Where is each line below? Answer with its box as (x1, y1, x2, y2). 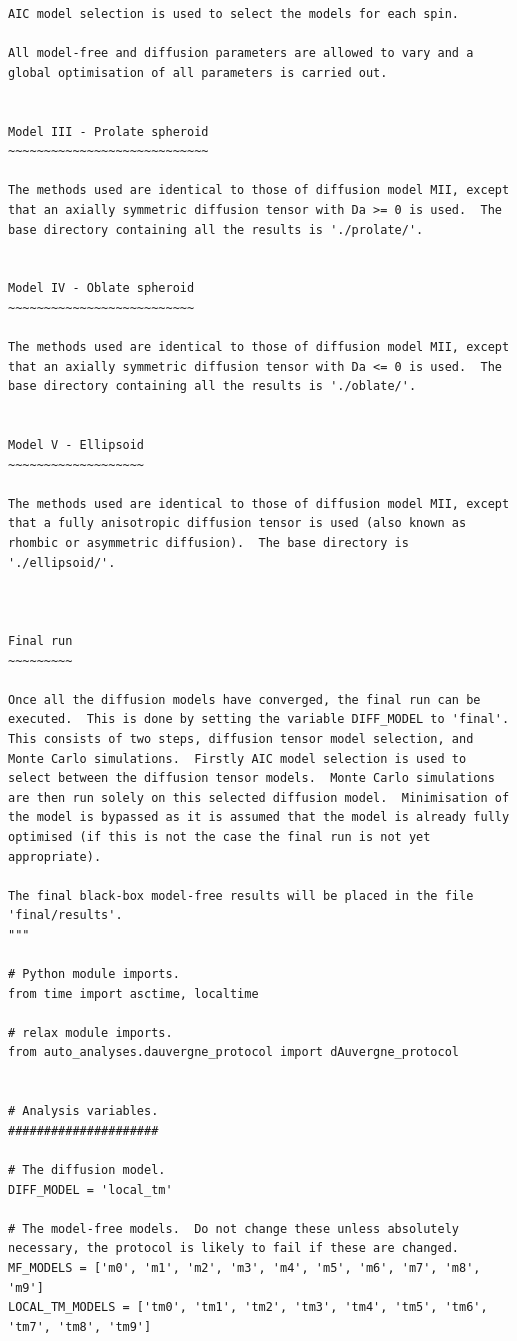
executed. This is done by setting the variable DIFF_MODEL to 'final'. (8, 712, 510, 727)
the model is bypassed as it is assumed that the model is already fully (8, 810, 510, 825)
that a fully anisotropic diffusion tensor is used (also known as (8, 516, 467, 531)
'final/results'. (8, 908, 123, 923)
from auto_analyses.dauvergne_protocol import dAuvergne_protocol (8, 1045, 460, 1060)
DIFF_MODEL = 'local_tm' (8, 1182, 173, 1197)
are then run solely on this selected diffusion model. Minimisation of (8, 790, 510, 805)
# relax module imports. (8, 1025, 173, 1040)
